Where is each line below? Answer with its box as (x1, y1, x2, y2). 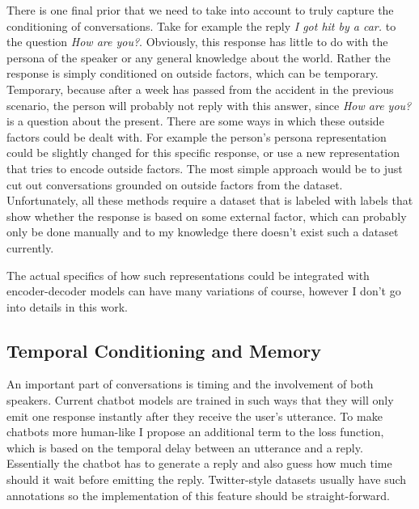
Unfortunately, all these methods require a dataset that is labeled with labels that (6, 192, 413, 209)
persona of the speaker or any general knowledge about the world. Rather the (6, 49, 391, 66)
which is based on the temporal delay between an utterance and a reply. (6, 439, 363, 456)
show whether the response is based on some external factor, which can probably (6, 207, 407, 224)
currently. (6, 239, 54, 256)
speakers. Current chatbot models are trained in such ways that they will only (6, 392, 394, 409)
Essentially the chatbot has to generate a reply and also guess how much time (6, 455, 392, 472)
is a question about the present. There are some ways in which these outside (6, 112, 384, 129)
